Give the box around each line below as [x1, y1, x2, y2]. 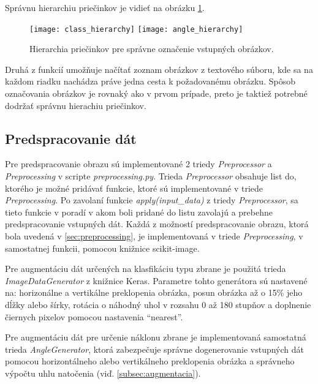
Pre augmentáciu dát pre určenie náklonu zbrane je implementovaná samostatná [5, 331, 306, 344]
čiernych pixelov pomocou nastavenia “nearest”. [5, 310, 183, 323]
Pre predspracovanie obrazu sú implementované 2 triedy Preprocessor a [5, 157, 272, 170]
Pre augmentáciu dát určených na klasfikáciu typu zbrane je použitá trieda [5, 262, 286, 275]
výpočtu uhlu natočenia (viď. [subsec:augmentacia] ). [5, 366, 201, 379]
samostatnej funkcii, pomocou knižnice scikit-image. [5, 241, 200, 254]
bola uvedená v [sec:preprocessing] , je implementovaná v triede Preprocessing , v [5, 229, 303, 242]
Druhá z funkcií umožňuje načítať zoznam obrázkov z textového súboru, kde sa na [5, 62, 313, 75]
